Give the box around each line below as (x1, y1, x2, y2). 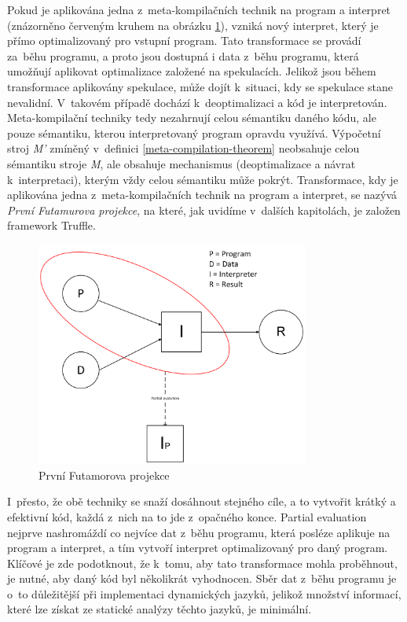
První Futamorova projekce (38, 466, 170, 483)
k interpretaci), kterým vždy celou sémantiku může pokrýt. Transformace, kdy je (7, 171, 398, 187)
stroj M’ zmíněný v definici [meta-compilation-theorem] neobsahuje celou (7, 140, 360, 156)
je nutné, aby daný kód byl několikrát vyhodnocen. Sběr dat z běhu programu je (7, 570, 397, 587)
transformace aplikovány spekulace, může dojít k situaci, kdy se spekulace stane (7, 78, 393, 94)
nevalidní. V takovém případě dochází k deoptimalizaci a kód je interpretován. (7, 94, 387, 110)
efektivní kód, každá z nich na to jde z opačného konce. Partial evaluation (7, 508, 367, 524)
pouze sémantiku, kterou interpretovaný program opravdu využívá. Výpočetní (7, 124, 381, 141)
